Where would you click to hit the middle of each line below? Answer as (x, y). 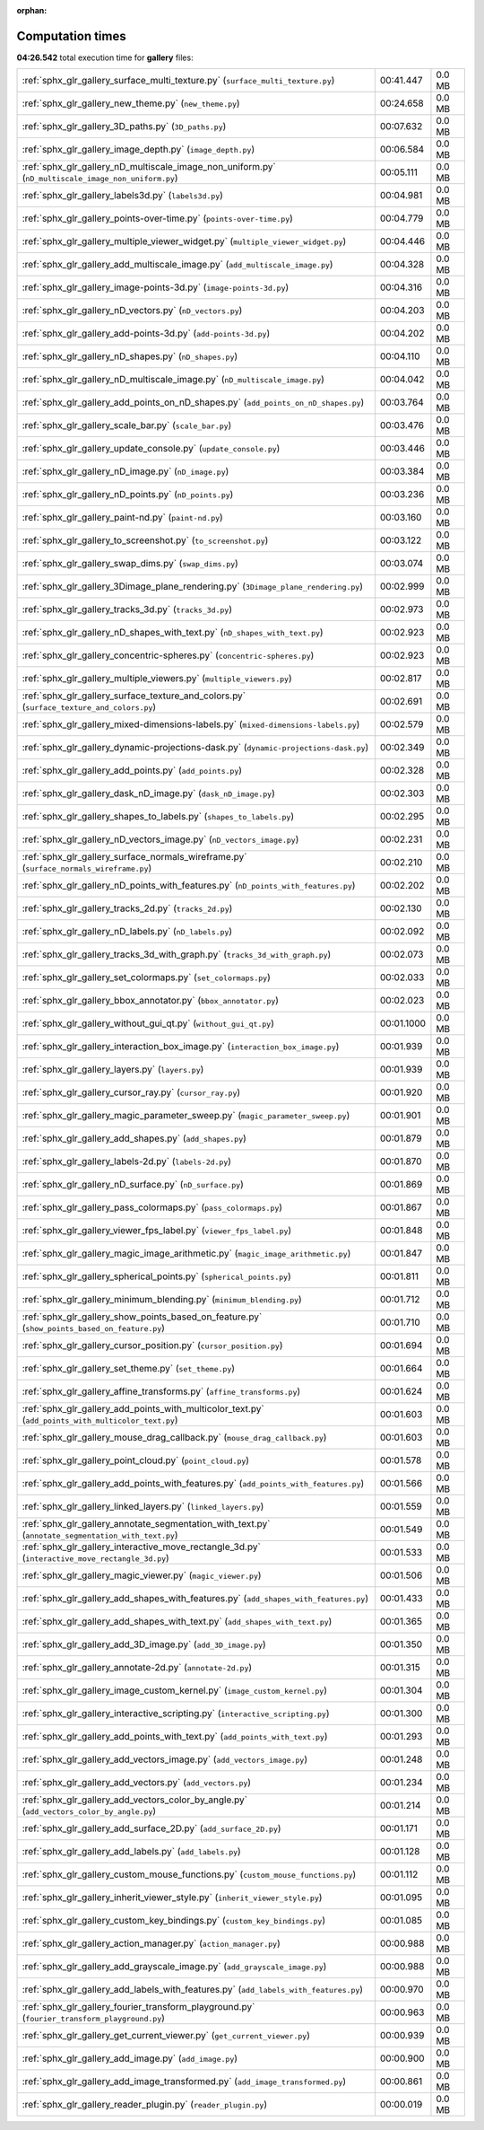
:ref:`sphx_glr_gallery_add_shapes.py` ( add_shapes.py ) (134, 1138)
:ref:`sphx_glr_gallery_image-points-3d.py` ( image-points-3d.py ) (156, 287)
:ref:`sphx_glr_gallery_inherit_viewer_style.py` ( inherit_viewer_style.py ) (172, 1898)
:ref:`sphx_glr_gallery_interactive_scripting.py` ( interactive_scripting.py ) (176, 1714)
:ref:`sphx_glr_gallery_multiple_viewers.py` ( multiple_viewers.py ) (157, 679)
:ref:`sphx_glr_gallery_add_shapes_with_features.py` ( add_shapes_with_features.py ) (195, 1599)
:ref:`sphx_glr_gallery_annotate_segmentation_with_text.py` (146, 1524)
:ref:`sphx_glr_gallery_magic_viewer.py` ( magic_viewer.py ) (142, 1575)
